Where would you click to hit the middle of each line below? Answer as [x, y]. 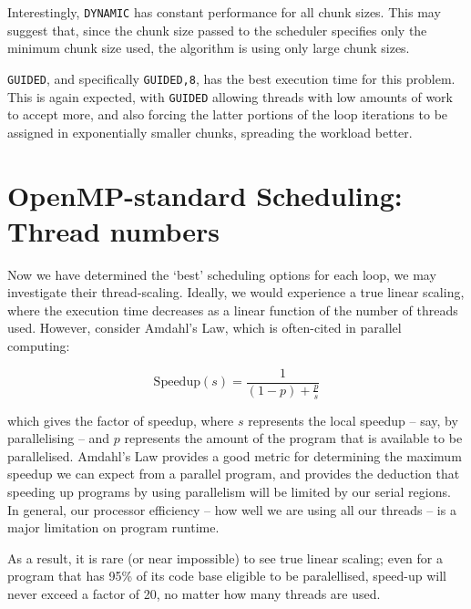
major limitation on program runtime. [113, 527]
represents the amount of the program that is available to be [293, 438]
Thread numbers [113, 230]
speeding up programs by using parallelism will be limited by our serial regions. [229, 492]
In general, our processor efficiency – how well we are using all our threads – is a [232, 509]
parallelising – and [59, 438]
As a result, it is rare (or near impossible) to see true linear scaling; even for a [225, 557]
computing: [39, 346]
